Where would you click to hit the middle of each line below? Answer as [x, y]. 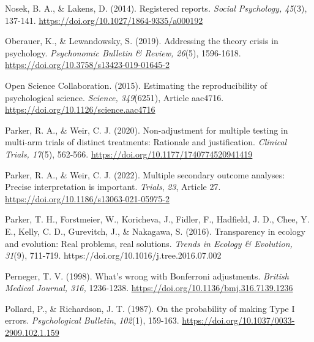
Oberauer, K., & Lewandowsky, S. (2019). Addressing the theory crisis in [142, 41]
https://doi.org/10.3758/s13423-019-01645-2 [87, 65]
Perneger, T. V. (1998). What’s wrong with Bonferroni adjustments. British [147, 275]
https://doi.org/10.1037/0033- [238, 320]
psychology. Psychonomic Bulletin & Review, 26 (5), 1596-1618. [123, 52]
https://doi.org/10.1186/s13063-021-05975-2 [87, 198]
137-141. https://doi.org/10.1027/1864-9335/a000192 [104, 20]
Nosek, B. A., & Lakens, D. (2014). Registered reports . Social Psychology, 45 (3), [156, 8]
